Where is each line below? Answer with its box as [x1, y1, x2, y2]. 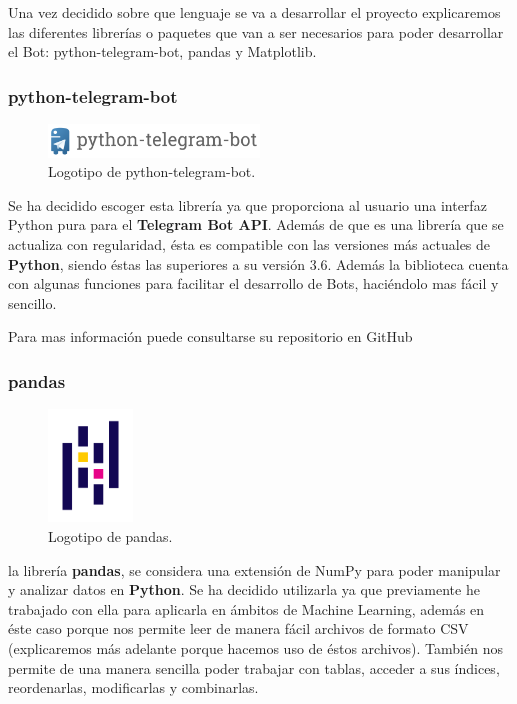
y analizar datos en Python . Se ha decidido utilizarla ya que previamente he [8, 579, 480, 600]
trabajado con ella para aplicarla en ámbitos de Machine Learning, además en [8, 598, 485, 619]
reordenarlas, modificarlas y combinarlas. [8, 677, 259, 698]
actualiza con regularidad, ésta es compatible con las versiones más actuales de [8, 234, 491, 255]
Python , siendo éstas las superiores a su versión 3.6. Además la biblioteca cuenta [8, 253, 509, 274]
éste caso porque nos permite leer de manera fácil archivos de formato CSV [8, 618, 469, 639]
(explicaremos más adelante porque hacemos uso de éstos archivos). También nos [8, 637, 503, 658]
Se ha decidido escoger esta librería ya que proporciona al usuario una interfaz [8, 194, 487, 215]
